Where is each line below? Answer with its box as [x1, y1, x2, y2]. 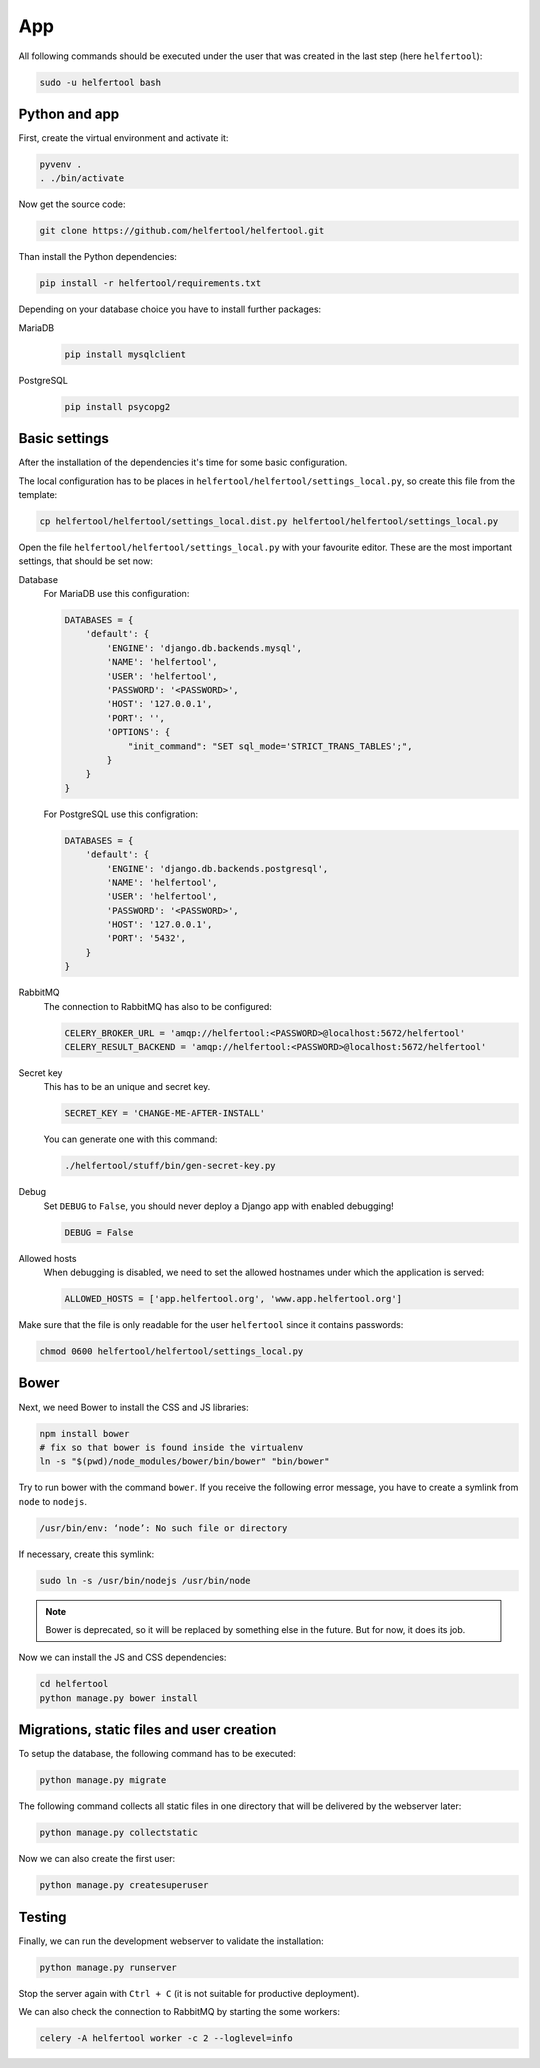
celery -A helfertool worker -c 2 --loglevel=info [39, 2033, 294, 2044]
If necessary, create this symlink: [18, 1548, 155, 1560]
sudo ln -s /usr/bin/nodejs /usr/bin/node [39, 1575, 251, 1586]
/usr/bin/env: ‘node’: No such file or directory [39, 1522, 288, 1534]
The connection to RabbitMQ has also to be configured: [43, 1000, 272, 1012]
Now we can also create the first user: [18, 1853, 176, 1865]
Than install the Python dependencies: [18, 251, 177, 263]
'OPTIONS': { [106, 726, 171, 738]
